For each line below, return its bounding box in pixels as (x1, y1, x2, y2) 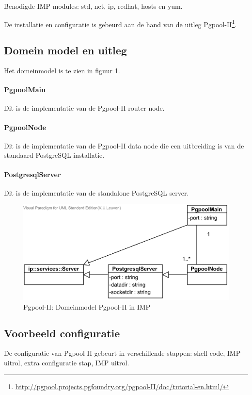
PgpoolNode (4, 122, 46, 132)
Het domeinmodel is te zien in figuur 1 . (4, 66, 120, 76)
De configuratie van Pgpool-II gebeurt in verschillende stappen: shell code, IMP (4, 348, 241, 358)
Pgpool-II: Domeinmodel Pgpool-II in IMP (23, 301, 151, 312)
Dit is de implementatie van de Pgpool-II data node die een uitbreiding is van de (4, 140, 244, 150)
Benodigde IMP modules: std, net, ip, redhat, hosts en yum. (4, 1, 183, 11)
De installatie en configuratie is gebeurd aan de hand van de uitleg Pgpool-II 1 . (4, 17, 237, 29)
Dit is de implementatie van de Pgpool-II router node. (4, 103, 165, 113)
